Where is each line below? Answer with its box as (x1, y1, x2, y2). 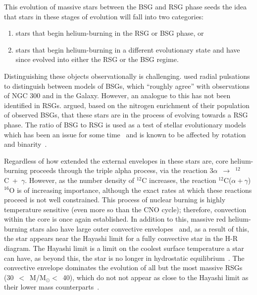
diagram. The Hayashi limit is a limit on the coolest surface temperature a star (4, 243, 244, 253)
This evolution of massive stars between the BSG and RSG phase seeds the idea (4, 1, 247, 11)
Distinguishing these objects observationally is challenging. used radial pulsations (4, 70, 250, 81)
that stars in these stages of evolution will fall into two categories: (4, 11, 204, 21)
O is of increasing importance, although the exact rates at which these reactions (9, 184, 252, 195)
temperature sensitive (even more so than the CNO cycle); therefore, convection (4, 204, 247, 214)
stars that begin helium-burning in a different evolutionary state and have (15, 44, 240, 55)
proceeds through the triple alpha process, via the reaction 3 (30, 165, 213, 176)
